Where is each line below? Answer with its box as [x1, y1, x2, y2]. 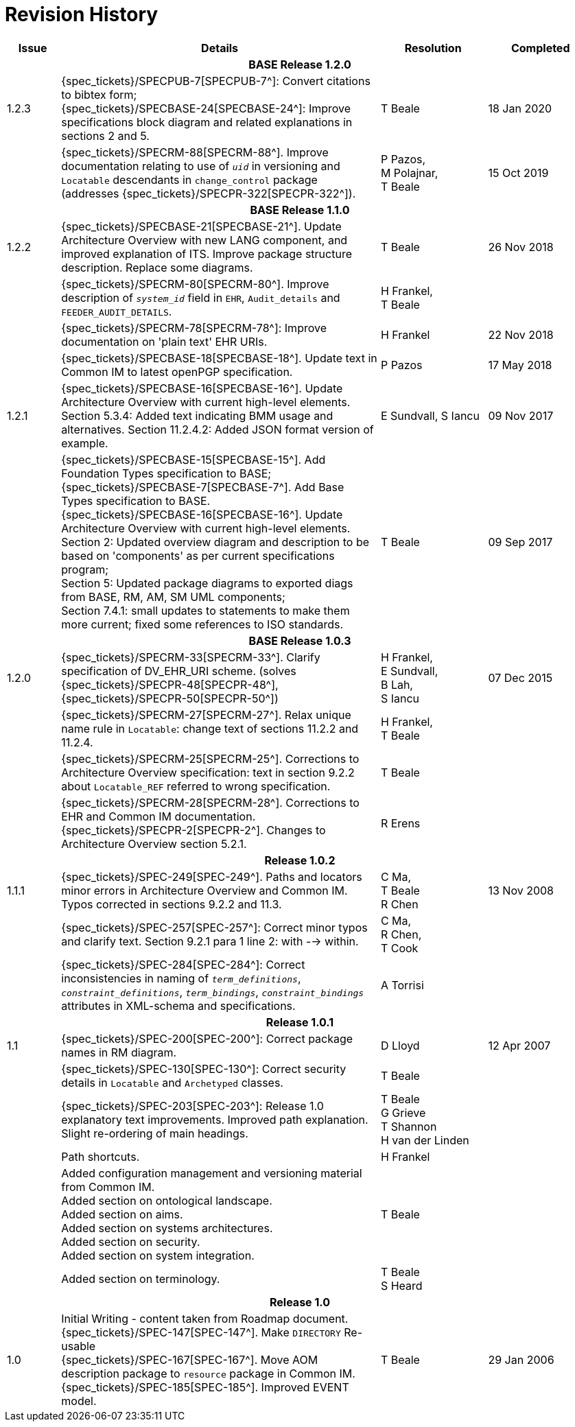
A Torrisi [380, 978, 424, 992]
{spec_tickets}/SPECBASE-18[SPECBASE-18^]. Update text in [61, 351, 377, 365]
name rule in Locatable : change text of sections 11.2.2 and [61, 721, 359, 735]
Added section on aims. [61, 1207, 183, 1221]
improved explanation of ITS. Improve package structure [61, 246, 352, 261]
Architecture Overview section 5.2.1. [61, 836, 247, 851]
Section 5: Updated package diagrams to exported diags [61, 576, 353, 590]
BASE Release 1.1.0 [250, 202, 350, 217]
